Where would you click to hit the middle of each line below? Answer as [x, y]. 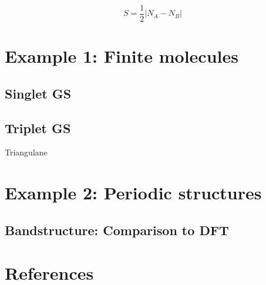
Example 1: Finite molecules [122, 56]
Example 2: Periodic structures [133, 193]
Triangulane [26, 152]
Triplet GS [38, 128]
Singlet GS [38, 93]
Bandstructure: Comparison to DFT [117, 230]
